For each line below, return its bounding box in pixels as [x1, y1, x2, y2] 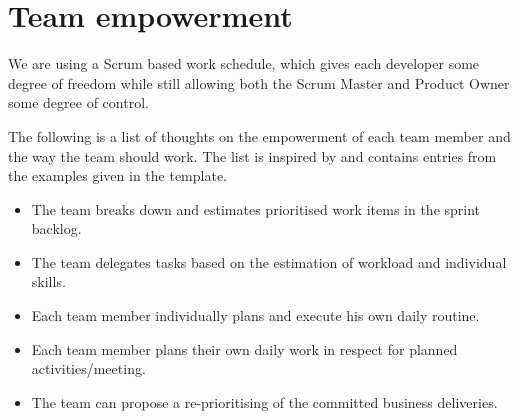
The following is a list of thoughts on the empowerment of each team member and [8, 125, 511, 146]
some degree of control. [8, 92, 149, 113]
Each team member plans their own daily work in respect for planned [31, 338, 458, 359]
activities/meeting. [31, 358, 146, 379]
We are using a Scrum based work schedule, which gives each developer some [8, 53, 480, 74]
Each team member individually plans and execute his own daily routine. [31, 305, 480, 326]
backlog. [31, 218, 82, 239]
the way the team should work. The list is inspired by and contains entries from [8, 145, 497, 166]
